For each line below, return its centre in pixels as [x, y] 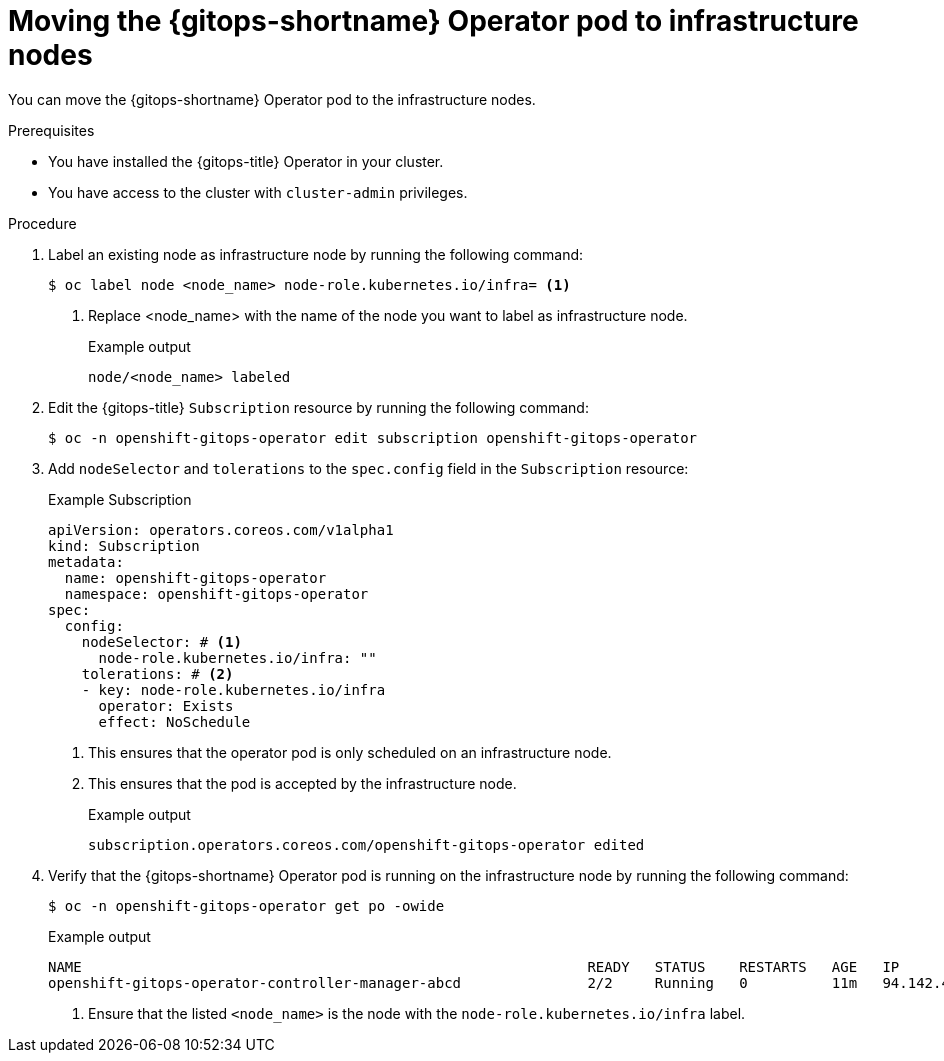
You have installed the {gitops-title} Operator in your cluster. [246, 161]
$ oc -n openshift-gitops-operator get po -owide [246, 905]
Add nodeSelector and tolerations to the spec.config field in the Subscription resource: [368, 468]
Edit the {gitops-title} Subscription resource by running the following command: [318, 407]
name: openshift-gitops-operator [195, 577]
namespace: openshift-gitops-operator [216, 593]
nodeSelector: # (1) [161, 641]
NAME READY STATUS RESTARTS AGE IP [474, 966]
